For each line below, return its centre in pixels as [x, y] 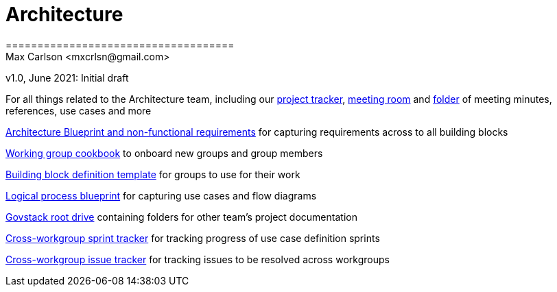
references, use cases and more [79, 110]
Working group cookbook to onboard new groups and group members [164, 153]
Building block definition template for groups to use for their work [153, 174]
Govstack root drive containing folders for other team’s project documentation [181, 217]
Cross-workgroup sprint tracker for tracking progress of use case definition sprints [193, 238]
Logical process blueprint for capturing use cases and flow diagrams [161, 195]
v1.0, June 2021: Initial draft [67, 77]
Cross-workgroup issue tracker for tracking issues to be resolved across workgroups [198, 259]
